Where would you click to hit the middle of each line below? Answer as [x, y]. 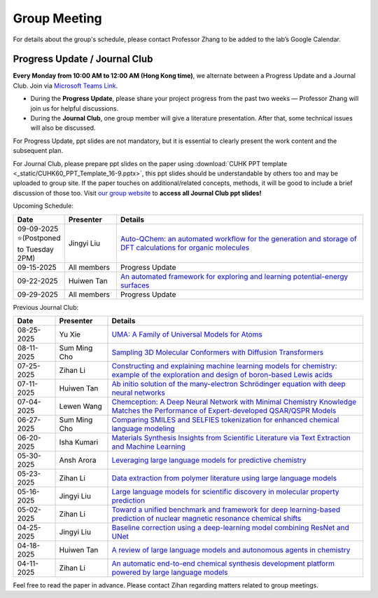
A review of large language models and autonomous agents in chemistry [231, 550]
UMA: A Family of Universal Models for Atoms [187, 334]
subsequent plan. [38, 151]
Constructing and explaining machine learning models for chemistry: [224, 366]
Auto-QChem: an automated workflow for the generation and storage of [238, 239]
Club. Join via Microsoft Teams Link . [65, 86]
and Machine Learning [148, 447]
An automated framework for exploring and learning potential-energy [234, 276]
